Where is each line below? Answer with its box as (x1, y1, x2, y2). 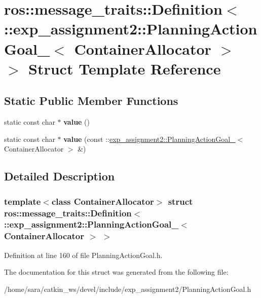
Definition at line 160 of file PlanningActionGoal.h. (4, 249, 163, 260)
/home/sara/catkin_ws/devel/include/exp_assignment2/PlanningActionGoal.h (4, 283, 251, 294)
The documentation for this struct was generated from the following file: (4, 267, 229, 277)
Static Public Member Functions (4, 93, 178, 108)
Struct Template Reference (28, 58, 221, 79)
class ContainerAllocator (51, 195, 154, 207)
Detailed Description (4, 168, 115, 184)
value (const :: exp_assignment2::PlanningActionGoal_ (63, 133, 236, 144)
